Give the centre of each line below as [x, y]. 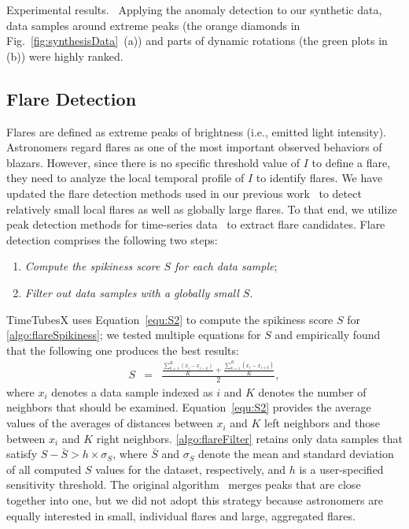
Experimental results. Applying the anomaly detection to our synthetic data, [194, 9]
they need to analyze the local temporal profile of [125, 178]
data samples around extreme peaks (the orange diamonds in [153, 25]
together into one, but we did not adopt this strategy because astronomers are [195, 500]
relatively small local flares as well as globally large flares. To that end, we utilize [202, 209]
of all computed [44, 469]
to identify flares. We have [319, 178]
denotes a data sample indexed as [132, 391]
